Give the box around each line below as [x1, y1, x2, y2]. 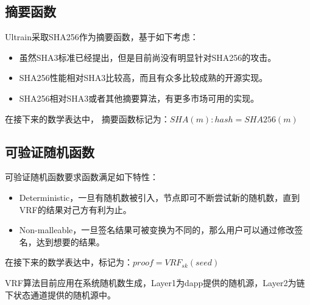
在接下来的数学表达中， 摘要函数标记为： [5, 112, 170, 125]
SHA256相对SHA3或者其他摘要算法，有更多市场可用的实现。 [19, 91, 259, 104]
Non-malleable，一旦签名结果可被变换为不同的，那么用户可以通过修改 [19, 223, 295, 236]
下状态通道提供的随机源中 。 [5, 288, 116, 301]
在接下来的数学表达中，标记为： [5, 256, 133, 268]
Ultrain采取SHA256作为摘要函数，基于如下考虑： [5, 30, 199, 43]
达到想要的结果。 [36, 235, 105, 248]
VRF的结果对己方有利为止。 [19, 203, 132, 216]
